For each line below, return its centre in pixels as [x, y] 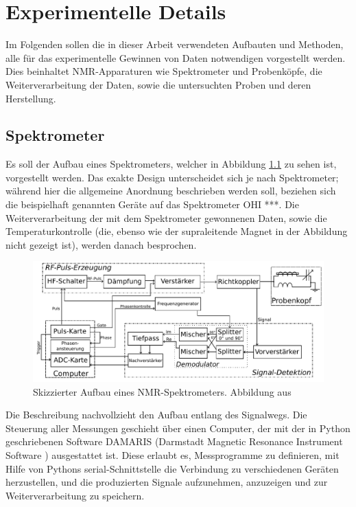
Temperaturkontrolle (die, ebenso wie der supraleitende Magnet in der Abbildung [177, 231]
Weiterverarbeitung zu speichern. [75, 495]
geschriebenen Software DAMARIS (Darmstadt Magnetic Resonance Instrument [174, 441]
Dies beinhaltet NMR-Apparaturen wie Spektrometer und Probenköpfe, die [164, 71]
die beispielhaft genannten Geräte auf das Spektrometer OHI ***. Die [152, 204]
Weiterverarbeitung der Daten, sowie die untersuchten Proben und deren [158, 84]
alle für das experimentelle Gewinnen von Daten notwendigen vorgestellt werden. [176, 57]
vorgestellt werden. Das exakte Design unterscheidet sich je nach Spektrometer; [172, 177]
